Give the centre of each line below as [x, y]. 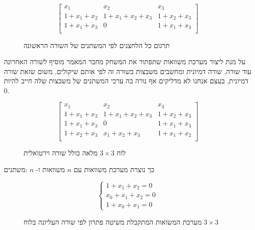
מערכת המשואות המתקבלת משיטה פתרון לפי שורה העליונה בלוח [113, 221]
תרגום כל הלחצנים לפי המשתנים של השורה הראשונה [97, 45]
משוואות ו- [51, 169]
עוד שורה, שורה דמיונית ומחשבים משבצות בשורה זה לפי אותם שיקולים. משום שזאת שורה [128, 71]
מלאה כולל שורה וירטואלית [61, 153]
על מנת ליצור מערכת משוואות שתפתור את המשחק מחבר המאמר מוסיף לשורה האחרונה [125, 62]
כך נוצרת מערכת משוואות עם [114, 169]
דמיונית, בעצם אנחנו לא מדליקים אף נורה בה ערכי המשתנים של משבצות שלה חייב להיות [126, 81]
